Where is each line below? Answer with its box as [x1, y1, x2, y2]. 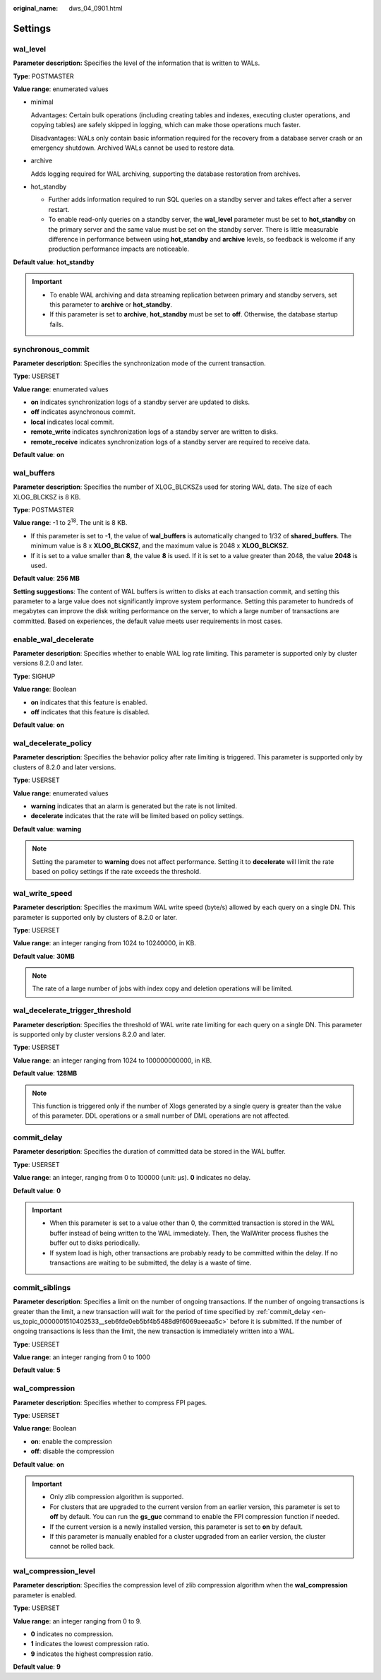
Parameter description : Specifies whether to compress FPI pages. [13, 1398, 207, 1407]
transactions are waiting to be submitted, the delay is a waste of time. [49, 1258, 252, 1267]
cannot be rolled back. [49, 1542, 116, 1551]
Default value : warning [13, 824, 82, 833]
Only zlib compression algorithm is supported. [49, 1493, 184, 1501]
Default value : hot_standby [13, 258, 95, 266]
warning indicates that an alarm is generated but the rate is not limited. [30, 802, 238, 810]
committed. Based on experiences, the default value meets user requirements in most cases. [13, 617, 283, 625]
